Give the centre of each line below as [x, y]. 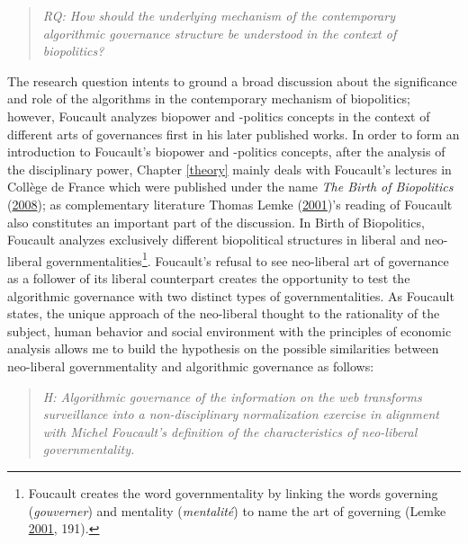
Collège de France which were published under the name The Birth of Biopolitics [230, 187]
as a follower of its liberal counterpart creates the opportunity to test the [209, 277]
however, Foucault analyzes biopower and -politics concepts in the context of [219, 116]
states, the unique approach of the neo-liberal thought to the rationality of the [224, 313]
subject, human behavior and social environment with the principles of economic [229, 330]
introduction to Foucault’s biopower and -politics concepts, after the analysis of [226, 152]
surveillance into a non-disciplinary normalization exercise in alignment [241, 414]
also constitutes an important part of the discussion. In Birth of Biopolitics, [216, 222]
